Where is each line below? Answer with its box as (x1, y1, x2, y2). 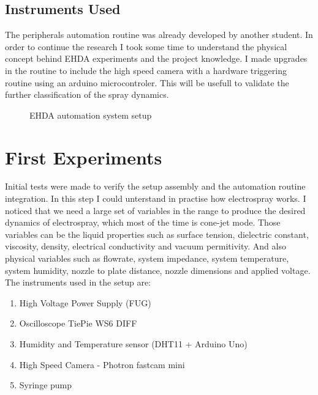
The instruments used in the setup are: (5, 276, 151, 289)
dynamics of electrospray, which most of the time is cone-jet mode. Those (5, 216, 281, 229)
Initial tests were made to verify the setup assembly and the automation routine (5, 180, 306, 193)
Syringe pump (19, 378, 72, 391)
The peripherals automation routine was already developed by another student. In (5, 28, 313, 41)
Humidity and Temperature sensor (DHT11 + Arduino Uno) (19, 338, 248, 350)
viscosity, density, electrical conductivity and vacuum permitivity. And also (5, 240, 286, 253)
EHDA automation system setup (29, 108, 152, 121)
